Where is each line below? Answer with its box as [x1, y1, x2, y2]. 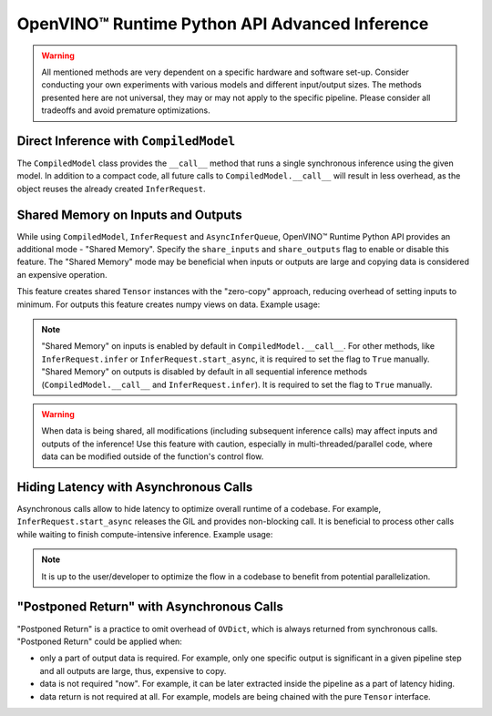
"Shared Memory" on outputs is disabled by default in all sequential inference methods [41, 366, 368, 377]
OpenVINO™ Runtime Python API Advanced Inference [16, 14, 429, 34]
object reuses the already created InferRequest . [16, 183, 206, 194]
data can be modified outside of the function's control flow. [41, 451, 264, 462]
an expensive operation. [16, 269, 108, 280]
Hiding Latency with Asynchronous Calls [16, 479, 253, 495]
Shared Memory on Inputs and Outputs [16, 207, 242, 222]
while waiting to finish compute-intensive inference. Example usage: [16, 528, 273, 539]
